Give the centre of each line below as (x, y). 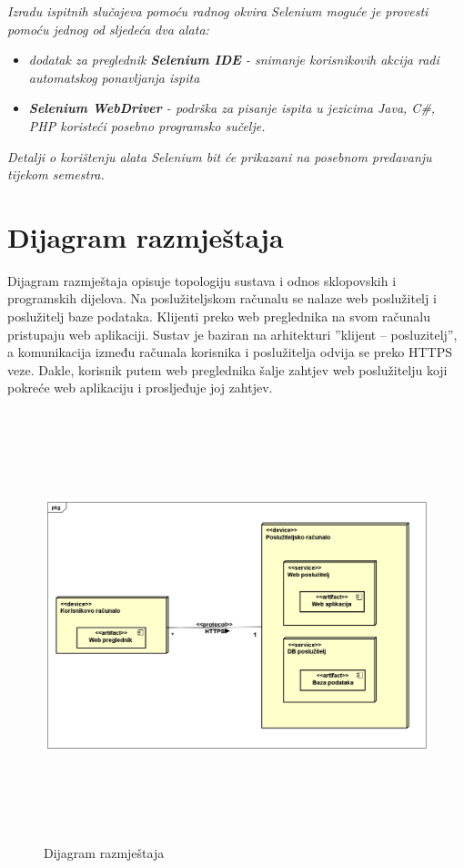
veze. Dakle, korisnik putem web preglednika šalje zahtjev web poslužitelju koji (227, 369)
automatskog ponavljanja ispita (114, 77)
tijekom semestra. (56, 174)
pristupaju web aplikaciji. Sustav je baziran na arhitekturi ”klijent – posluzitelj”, (232, 334)
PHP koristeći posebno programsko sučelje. (147, 125)
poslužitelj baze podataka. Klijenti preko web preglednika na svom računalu (219, 317)
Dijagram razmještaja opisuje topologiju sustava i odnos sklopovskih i (202, 280)
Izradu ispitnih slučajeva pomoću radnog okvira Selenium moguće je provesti (218, 11)
